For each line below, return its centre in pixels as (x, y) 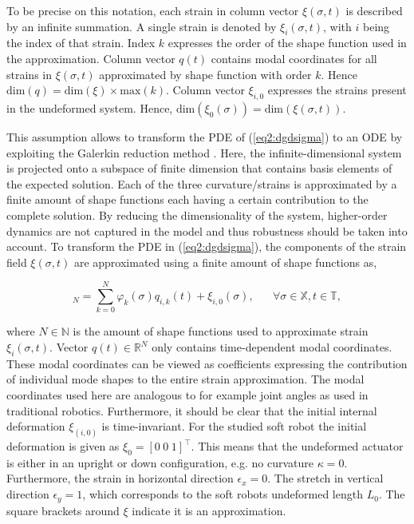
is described (374, 10)
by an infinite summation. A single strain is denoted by (142, 26)
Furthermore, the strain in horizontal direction (120, 478)
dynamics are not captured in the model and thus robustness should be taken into (207, 230)
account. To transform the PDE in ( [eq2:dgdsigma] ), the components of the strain (207, 246)
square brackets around (63, 510)
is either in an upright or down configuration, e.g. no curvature (160, 462)
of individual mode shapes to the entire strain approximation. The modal (185, 379)
